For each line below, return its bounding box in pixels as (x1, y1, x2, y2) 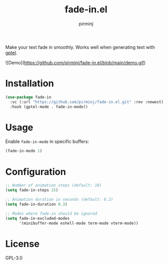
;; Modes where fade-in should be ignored (5, 211, 97, 216)
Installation (5, 78, 54, 90)
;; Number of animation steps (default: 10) (5, 183, 102, 188)
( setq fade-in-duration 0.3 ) (5, 202, 68, 207)
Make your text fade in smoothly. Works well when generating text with (5, 44, 155, 50)
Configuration (5, 166, 67, 178)
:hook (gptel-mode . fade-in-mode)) (10, 104, 88, 109)
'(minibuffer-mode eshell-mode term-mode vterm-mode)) (18, 220, 139, 226)
